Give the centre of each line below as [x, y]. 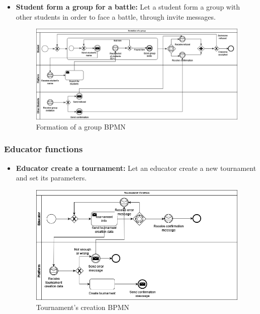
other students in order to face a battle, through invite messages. [116, 16]
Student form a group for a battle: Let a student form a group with [128, 7]
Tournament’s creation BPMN [83, 307]
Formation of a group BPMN [81, 126]
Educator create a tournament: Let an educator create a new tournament [136, 168]
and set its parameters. [51, 178]
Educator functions [44, 149]
